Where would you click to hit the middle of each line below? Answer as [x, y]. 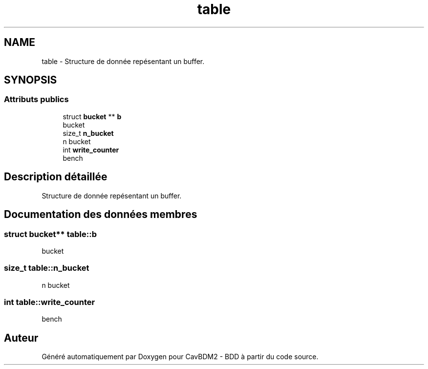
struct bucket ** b [92, 116]
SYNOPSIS [31, 80]
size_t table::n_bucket [47, 268]
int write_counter [91, 150]
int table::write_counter [50, 302]
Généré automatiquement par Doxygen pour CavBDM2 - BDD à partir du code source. [180, 357]
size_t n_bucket [88, 133]
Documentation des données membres [101, 215]
